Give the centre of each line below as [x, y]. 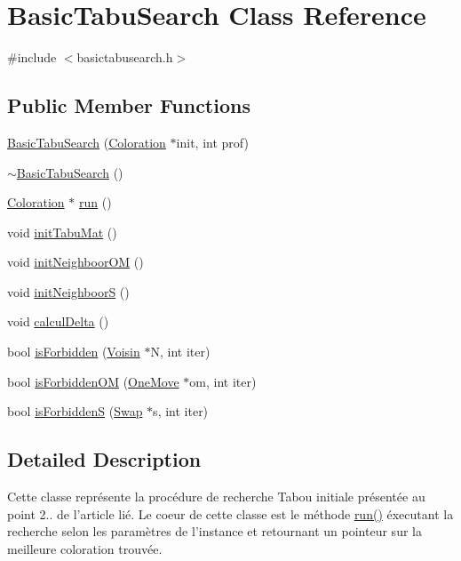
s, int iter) [181, 411]
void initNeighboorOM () [76, 262]
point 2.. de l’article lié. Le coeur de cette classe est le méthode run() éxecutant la [230, 513]
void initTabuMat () [62, 232]
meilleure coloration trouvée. [85, 548]
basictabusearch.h [125, 57]
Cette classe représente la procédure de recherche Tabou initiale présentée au [216, 497]
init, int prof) [212, 142]
